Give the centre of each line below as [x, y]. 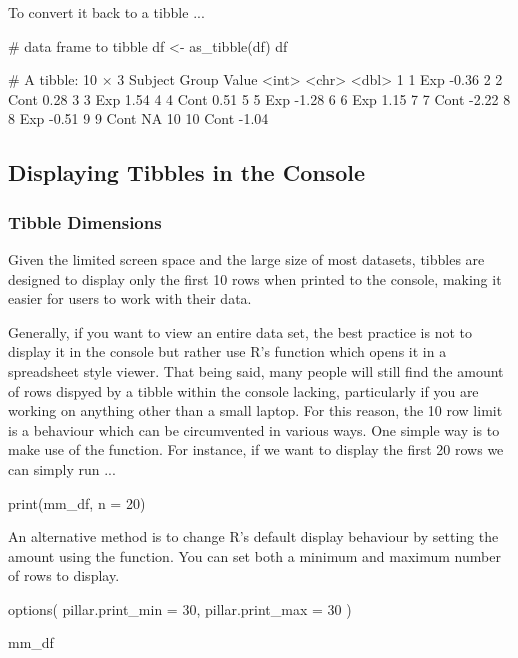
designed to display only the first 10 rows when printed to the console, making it [255, 278]
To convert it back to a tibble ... [106, 12]
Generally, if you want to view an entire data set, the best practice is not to [240, 331]
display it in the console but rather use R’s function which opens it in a [227, 351]
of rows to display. [64, 575]
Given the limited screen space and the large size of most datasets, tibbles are [246, 258]
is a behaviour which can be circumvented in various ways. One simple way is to [254, 429]
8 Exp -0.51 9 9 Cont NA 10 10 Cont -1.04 [138, 118]
